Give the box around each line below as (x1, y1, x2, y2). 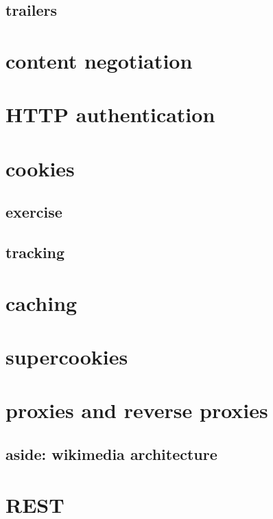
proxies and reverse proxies (5, 396, 268, 424)
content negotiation (5, 46, 193, 74)
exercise (5, 201, 62, 222)
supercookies (5, 343, 128, 371)
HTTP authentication (5, 100, 215, 128)
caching (5, 288, 78, 316)
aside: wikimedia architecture (5, 443, 217, 464)
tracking (5, 242, 65, 263)
